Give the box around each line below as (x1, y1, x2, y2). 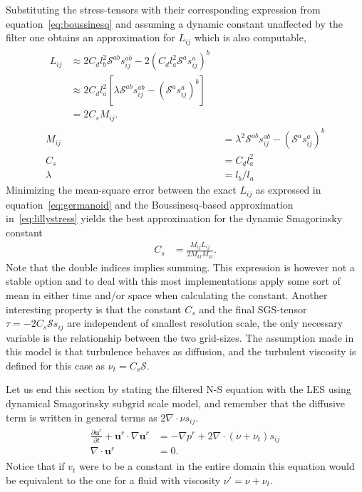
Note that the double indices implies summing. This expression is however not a (6, 259, 355, 274)
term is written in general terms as (6, 409, 157, 424)
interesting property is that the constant (6, 301, 182, 316)
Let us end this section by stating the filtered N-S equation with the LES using (6, 382, 351, 397)
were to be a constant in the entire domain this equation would (78, 459, 355, 473)
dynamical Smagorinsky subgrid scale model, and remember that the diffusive (6, 395, 346, 410)
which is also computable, (194, 30, 306, 45)
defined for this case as (6, 357, 105, 372)
